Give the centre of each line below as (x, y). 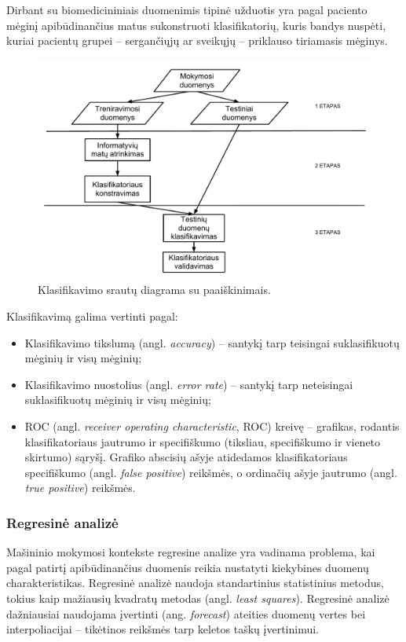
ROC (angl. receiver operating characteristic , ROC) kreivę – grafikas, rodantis (212, 426)
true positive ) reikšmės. (80, 488)
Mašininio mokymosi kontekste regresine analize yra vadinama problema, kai (191, 552)
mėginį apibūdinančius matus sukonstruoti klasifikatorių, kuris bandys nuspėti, (196, 25)
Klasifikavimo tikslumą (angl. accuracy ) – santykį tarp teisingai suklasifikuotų (212, 342)
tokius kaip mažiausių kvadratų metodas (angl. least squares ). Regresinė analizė (198, 598)
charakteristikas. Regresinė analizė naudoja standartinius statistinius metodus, (195, 583)
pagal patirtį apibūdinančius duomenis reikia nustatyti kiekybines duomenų (188, 567)
